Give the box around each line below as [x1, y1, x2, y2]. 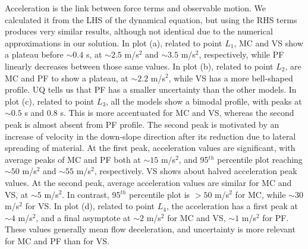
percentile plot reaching [217, 153, 303, 165]
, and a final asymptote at [36, 211, 131, 223]
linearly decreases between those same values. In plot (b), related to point [5, 59, 274, 72]
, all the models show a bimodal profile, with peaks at [106, 94, 302, 107]
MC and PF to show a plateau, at [5, 71, 128, 84]
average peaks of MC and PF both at [5, 153, 141, 165]
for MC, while [235, 188, 286, 200]
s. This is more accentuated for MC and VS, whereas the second [60, 106, 294, 119]
